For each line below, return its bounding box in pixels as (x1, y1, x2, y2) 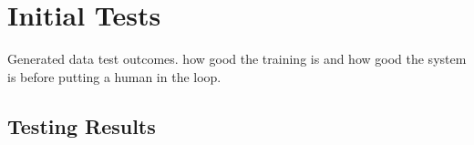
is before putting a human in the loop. (7, 67, 222, 86)
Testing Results (7, 111, 156, 140)
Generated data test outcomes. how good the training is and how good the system (7, 49, 467, 68)
